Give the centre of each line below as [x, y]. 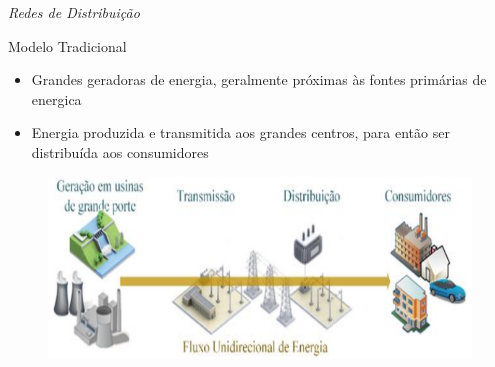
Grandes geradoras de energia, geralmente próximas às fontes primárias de [259, 79]
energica [56, 98]
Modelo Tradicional [67, 45]
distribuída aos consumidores [120, 151]
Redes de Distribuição [74, 12]
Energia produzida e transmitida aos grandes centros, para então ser [240, 132]
